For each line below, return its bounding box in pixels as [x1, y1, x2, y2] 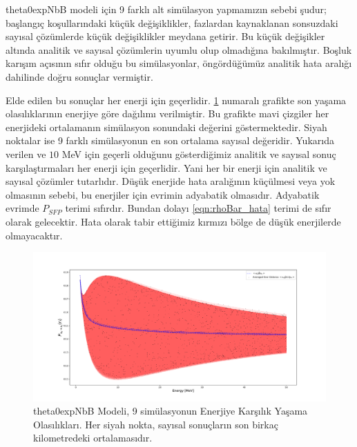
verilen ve [6, 146, 46, 161]
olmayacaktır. [6, 228, 63, 242]
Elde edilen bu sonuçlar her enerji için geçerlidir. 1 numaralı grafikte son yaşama [6, 92, 347, 107]
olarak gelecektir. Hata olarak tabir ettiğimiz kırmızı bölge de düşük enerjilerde [6, 214, 341, 228]
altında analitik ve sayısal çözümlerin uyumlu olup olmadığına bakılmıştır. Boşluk [6, 42, 352, 57]
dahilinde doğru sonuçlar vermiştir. [6, 69, 153, 83]
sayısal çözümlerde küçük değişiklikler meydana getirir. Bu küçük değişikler [6, 29, 325, 43]
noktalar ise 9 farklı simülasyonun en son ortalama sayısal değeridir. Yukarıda [6, 133, 334, 148]
